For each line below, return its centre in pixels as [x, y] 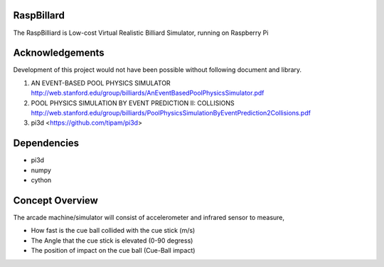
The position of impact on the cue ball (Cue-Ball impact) [113, 251]
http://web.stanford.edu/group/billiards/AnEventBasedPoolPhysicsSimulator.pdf [148, 93]
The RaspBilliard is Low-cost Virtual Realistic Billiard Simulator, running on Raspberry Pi [141, 33]
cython [41, 180]
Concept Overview [56, 200]
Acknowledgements [59, 53]
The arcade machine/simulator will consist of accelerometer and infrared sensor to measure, [149, 217]
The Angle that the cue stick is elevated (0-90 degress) [112, 240]
